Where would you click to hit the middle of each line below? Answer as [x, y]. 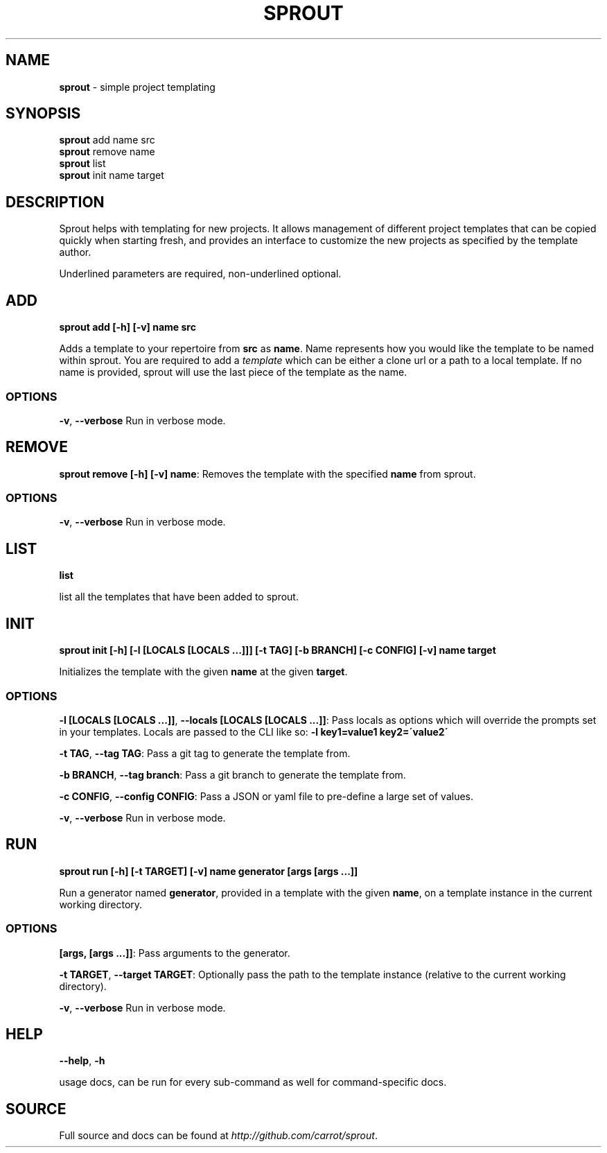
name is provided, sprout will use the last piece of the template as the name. [233, 372]
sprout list [82, 164]
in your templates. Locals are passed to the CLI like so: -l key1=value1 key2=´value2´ [254, 731]
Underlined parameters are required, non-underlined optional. [200, 274]
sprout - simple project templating [137, 87]
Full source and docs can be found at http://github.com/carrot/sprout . [218, 1136]
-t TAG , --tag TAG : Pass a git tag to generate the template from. [205, 753]
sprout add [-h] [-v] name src [127, 327]
